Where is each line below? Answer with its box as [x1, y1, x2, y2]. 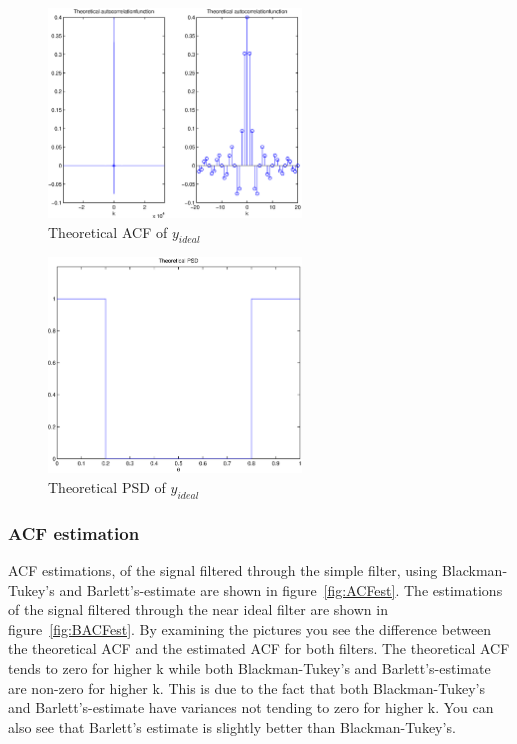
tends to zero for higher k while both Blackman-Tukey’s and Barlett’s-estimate [8, 657, 491, 678]
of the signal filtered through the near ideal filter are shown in [8, 599, 388, 620]
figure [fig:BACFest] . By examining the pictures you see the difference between [8, 618, 492, 639]
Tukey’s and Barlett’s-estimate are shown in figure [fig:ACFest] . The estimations [8, 579, 503, 600]
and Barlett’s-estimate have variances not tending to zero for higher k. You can [8, 697, 494, 718]
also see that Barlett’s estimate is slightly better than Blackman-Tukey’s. [8, 716, 456, 737]
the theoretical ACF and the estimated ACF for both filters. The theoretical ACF [8, 638, 510, 659]
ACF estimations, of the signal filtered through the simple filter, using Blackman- [8, 560, 508, 581]
